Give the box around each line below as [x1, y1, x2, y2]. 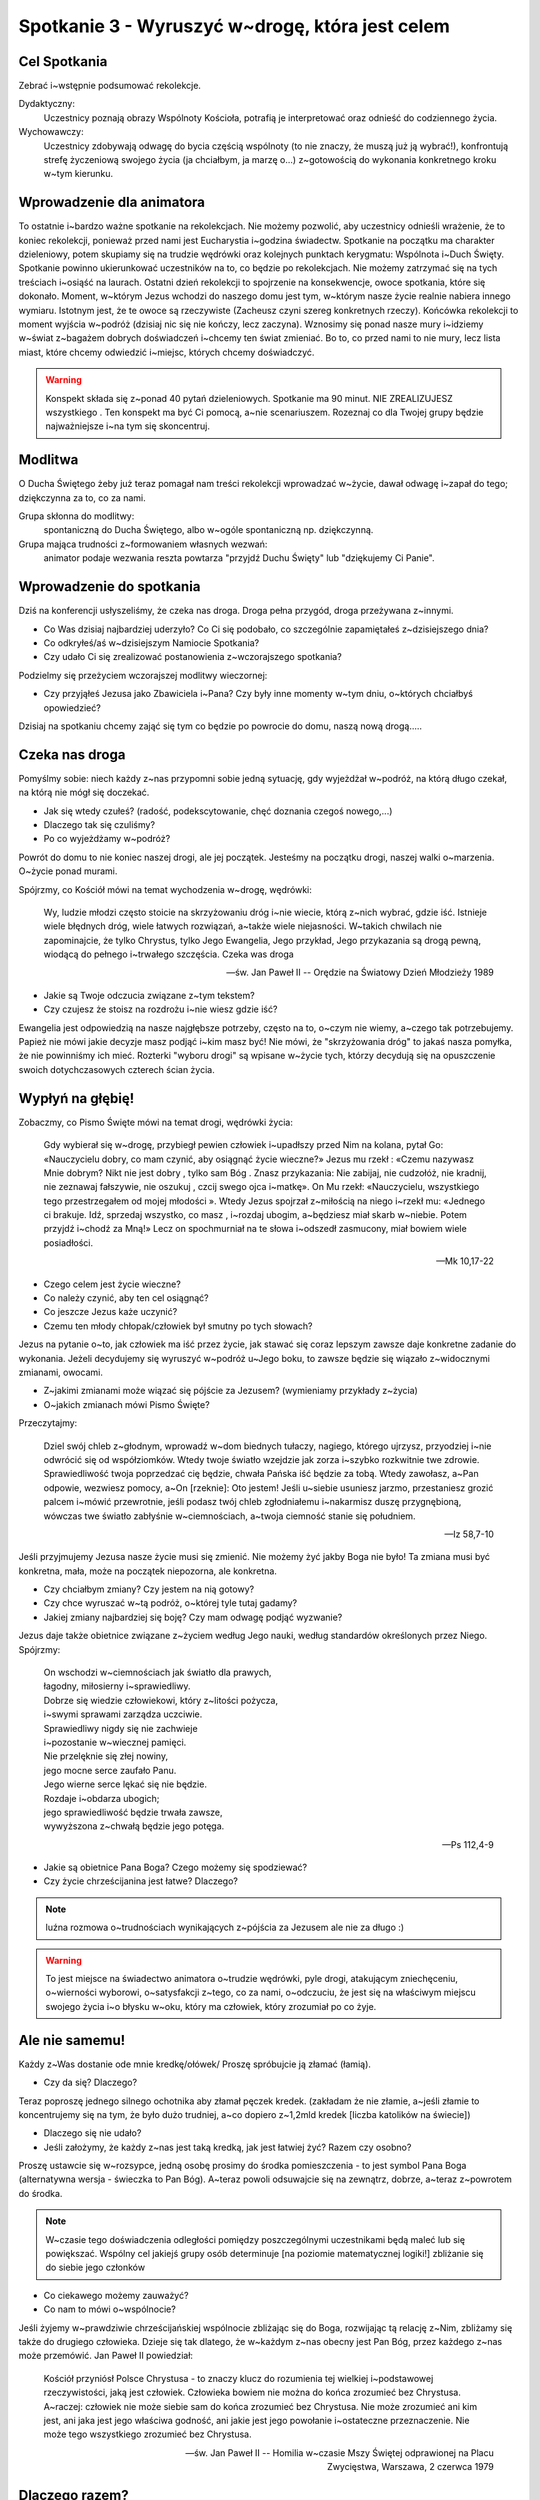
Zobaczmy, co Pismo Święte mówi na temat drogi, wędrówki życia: [18, 1116, 294, 1128]
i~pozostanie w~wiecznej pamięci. [43, 1736, 187, 1748]
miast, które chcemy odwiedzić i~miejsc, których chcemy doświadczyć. [18, 346, 315, 358]
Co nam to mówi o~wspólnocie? [43, 2303, 177, 2315]
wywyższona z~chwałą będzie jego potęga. [43, 1820, 225, 1832]
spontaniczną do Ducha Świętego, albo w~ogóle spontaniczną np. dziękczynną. [43, 524, 374, 536]
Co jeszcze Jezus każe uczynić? [43, 1306, 178, 1318]
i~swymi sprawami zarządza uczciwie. [43, 1708, 203, 1720]
